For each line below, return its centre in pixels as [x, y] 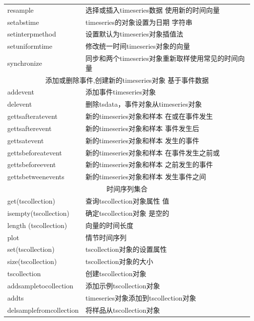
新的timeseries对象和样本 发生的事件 [142, 140]
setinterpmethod [32, 34]
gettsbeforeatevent [35, 152]
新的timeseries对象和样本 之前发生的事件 [149, 164]
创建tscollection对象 [116, 274]
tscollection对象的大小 [119, 261]
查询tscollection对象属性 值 [127, 201]
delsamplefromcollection [43, 310]
